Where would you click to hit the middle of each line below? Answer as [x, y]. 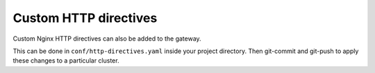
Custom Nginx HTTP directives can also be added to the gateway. [107, 39]
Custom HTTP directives [85, 18]
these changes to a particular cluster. [66, 61]
